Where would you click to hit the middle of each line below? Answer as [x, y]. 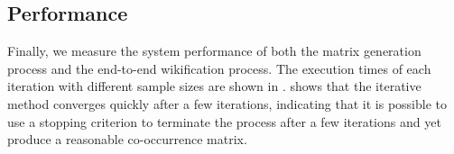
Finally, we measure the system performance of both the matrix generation [214, 51]
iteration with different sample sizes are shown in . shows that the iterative [214, 86]
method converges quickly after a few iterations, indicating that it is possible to [227, 103]
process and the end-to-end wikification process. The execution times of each [219, 68]
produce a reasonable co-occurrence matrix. [127, 139]
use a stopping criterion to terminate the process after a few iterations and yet [224, 121]
